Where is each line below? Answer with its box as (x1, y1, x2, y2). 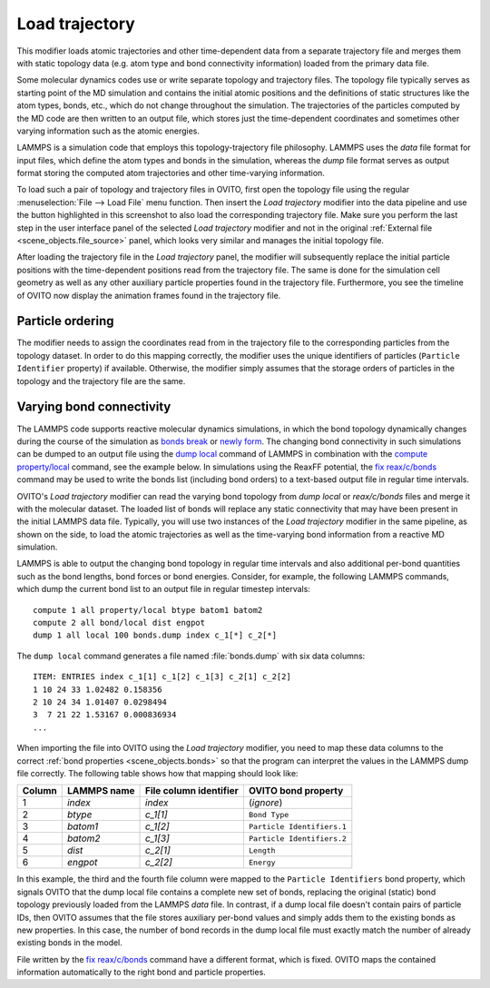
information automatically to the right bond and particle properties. (16, 967, 267, 978)
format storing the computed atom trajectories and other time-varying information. (16, 168, 326, 179)
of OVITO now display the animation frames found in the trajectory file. (16, 290, 281, 301)
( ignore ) (248, 796, 283, 809)
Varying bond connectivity (16, 400, 171, 415)
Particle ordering (16, 313, 114, 329)
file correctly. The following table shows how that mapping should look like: (16, 767, 299, 778)
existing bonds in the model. (16, 937, 122, 948)
